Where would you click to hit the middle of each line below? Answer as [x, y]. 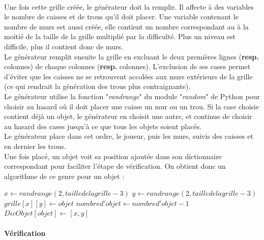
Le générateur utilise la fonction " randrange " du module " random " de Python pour [132, 96]
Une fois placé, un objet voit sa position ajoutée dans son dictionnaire [113, 156]
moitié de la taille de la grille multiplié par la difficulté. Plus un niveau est [120, 36]
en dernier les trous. [35, 146]
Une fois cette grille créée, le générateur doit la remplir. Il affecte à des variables [129, 6]
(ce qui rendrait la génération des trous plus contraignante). [97, 86]
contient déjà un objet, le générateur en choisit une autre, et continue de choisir [128, 116]
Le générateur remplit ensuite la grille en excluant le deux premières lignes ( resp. [131, 56]
